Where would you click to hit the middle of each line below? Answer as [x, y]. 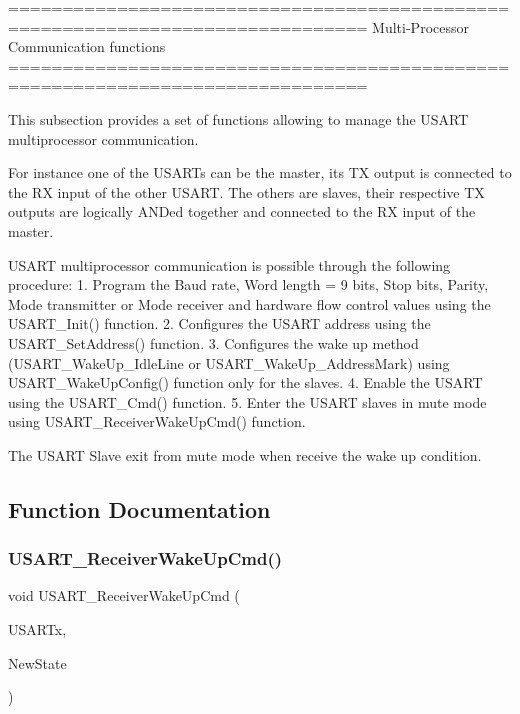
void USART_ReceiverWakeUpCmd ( [124, 595]
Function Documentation [139, 508]
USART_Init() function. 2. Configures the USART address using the [219, 323]
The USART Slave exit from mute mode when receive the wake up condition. [245, 454]
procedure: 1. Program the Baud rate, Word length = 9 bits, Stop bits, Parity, [248, 284]
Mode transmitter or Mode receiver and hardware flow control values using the [249, 303]
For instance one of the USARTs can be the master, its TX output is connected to [260, 172]
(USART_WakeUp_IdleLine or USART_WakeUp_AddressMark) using [229, 362]
